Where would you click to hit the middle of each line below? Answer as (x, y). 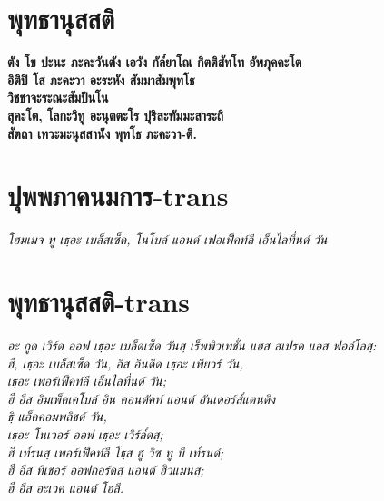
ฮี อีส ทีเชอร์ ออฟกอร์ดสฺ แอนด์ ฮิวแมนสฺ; (106, 470)
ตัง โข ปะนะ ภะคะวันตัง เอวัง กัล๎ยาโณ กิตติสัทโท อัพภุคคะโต (155, 62)
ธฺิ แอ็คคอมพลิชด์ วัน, (57, 416)
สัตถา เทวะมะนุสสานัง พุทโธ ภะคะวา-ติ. (102, 133)
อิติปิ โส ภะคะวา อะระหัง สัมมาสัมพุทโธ (101, 79)
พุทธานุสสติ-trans (98, 301)
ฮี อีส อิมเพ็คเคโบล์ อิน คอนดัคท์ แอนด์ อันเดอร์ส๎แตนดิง (142, 398)
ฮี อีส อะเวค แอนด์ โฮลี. (66, 487)
